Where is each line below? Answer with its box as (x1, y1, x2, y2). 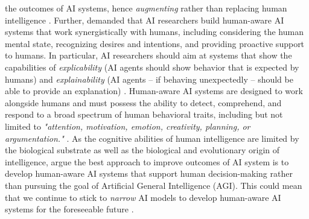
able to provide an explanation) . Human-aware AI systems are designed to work (5, 84, 303, 97)
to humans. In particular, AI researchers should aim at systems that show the (5, 49, 292, 62)
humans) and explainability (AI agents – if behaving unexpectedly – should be (5, 72, 293, 85)
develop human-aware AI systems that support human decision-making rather (5, 167, 293, 180)
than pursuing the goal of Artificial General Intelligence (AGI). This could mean (5, 179, 302, 191)
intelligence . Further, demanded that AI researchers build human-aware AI (5, 13, 284, 26)
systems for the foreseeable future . (5, 203, 134, 215)
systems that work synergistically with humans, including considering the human (5, 25, 304, 38)
